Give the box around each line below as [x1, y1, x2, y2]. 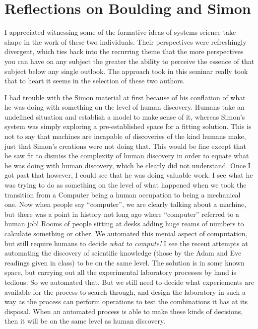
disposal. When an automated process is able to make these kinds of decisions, [4, 306, 243, 316]
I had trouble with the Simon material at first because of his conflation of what [4, 92, 246, 102]
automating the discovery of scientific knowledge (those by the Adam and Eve [4, 248, 242, 258]
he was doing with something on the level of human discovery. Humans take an [4, 102, 245, 112]
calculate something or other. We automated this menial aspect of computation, [4, 228, 248, 238]
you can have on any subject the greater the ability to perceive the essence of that [4, 56, 255, 66]
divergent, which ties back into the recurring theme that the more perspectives [4, 46, 244, 57]
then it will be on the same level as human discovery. [4, 316, 166, 326]
